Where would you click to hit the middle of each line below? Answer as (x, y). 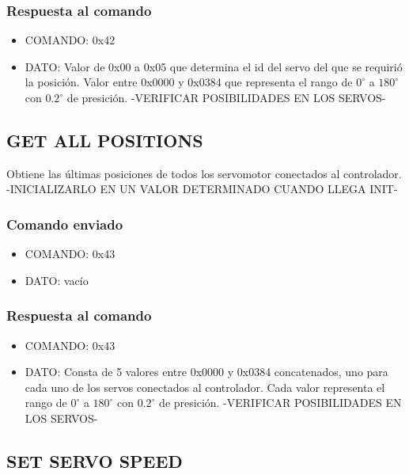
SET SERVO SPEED (95, 460)
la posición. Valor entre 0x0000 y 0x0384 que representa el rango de (189, 82)
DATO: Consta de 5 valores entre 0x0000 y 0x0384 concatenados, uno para (206, 372)
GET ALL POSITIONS (105, 140)
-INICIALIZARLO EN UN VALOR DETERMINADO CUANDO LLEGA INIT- (202, 189)
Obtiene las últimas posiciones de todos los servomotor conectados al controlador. (204, 173)
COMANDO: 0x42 (70, 40)
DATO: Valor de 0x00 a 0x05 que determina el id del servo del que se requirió (214, 66)
